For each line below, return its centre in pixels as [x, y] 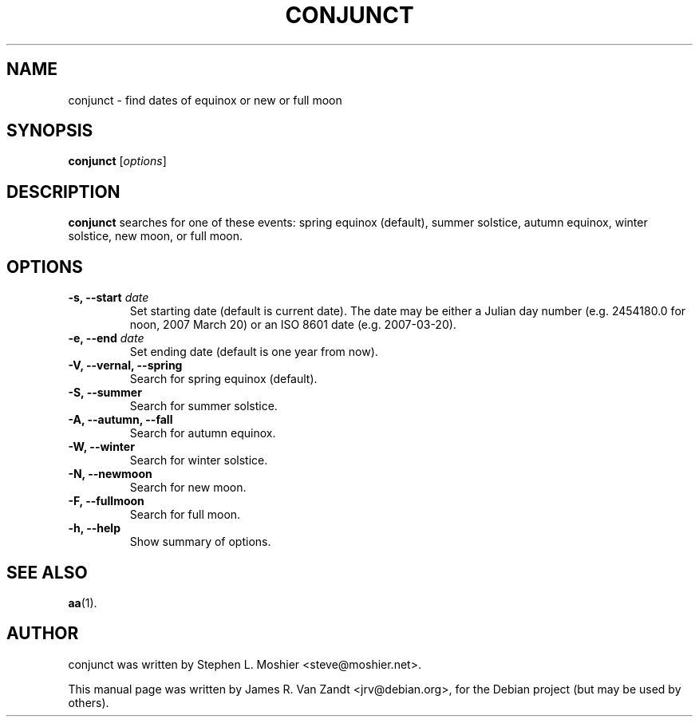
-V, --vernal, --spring [125, 365]
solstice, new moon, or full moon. [156, 236]
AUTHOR [43, 634]
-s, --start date [109, 298]
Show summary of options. [200, 542]
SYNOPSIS [50, 131]
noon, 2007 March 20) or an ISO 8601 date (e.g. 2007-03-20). [293, 325]
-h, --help [94, 528]
